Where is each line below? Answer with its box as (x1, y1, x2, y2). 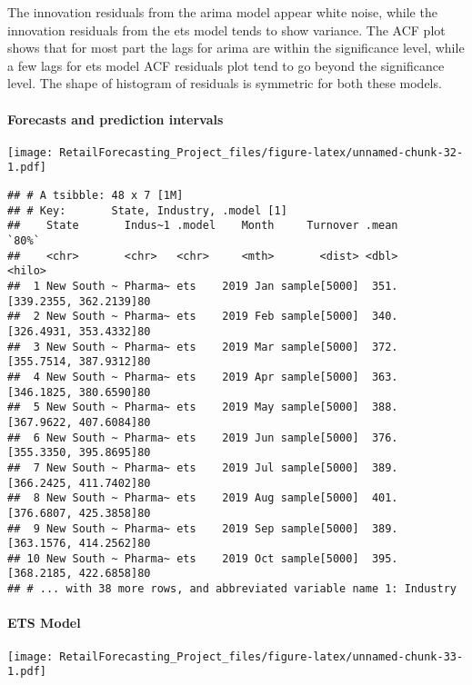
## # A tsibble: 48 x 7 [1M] (7, 189, 184, 203)
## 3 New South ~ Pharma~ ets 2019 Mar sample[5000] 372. (7, 340, 398, 353)
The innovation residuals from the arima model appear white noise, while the (7, 3, 437, 21)
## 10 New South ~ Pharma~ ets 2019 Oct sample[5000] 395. (7, 551, 398, 565)
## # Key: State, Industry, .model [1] (7, 204, 287, 217)
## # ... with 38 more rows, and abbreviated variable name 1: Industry (7, 582, 457, 596)
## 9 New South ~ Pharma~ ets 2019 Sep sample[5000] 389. (7, 521, 398, 535)
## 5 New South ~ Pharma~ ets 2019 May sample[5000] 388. (7, 401, 398, 414)
